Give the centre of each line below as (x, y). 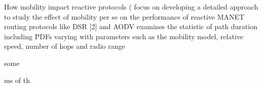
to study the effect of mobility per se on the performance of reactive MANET (124, 16)
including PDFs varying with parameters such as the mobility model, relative (124, 36)
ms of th (17, 80)
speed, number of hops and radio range (65, 46)
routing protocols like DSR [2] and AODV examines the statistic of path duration (131, 26)
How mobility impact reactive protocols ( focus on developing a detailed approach (131, 7)
